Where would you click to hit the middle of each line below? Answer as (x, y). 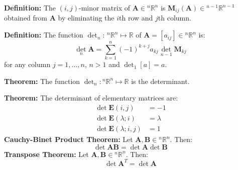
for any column (27, 64)
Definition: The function (44, 35)
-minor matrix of (105, 7)
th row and (136, 18)
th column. (174, 18)
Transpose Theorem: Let (46, 154)
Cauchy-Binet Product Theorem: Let (69, 139)
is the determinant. (160, 81)
